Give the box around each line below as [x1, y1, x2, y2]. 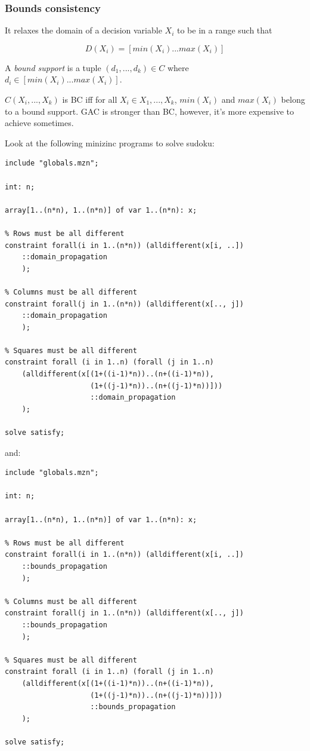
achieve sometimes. [5, 117, 74, 129]
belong [281, 93, 305, 105]
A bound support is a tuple [5, 61, 101, 73]
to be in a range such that [176, 24, 272, 36]
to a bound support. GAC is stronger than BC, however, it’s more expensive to [5, 105, 294, 117]
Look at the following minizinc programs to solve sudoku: [5, 136, 215, 149]
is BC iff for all [62, 93, 117, 105]
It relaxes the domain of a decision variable [5, 24, 162, 36]
